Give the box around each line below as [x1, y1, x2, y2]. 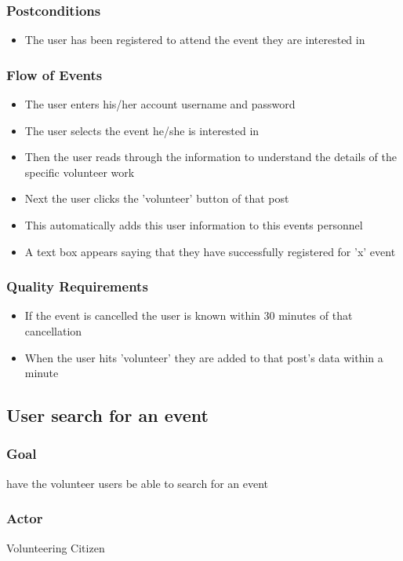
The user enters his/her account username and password [24, 96, 296, 112]
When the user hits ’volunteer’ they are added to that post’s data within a [24, 349, 383, 365]
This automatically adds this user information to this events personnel [24, 217, 363, 233]
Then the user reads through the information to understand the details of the [24, 148, 398, 165]
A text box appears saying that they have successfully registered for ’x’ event [24, 243, 396, 259]
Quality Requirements [6, 277, 148, 296]
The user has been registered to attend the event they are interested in [24, 31, 365, 48]
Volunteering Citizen [6, 539, 105, 555]
